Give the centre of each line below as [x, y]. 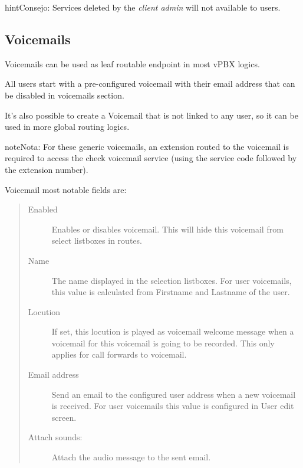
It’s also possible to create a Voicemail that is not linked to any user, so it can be [151, 115]
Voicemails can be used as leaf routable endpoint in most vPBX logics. [132, 63]
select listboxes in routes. [97, 240]
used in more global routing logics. [67, 127]
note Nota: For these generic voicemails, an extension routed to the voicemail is [147, 146]
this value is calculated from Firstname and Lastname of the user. [171, 292]
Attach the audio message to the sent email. [131, 457]
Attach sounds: [55, 437]
